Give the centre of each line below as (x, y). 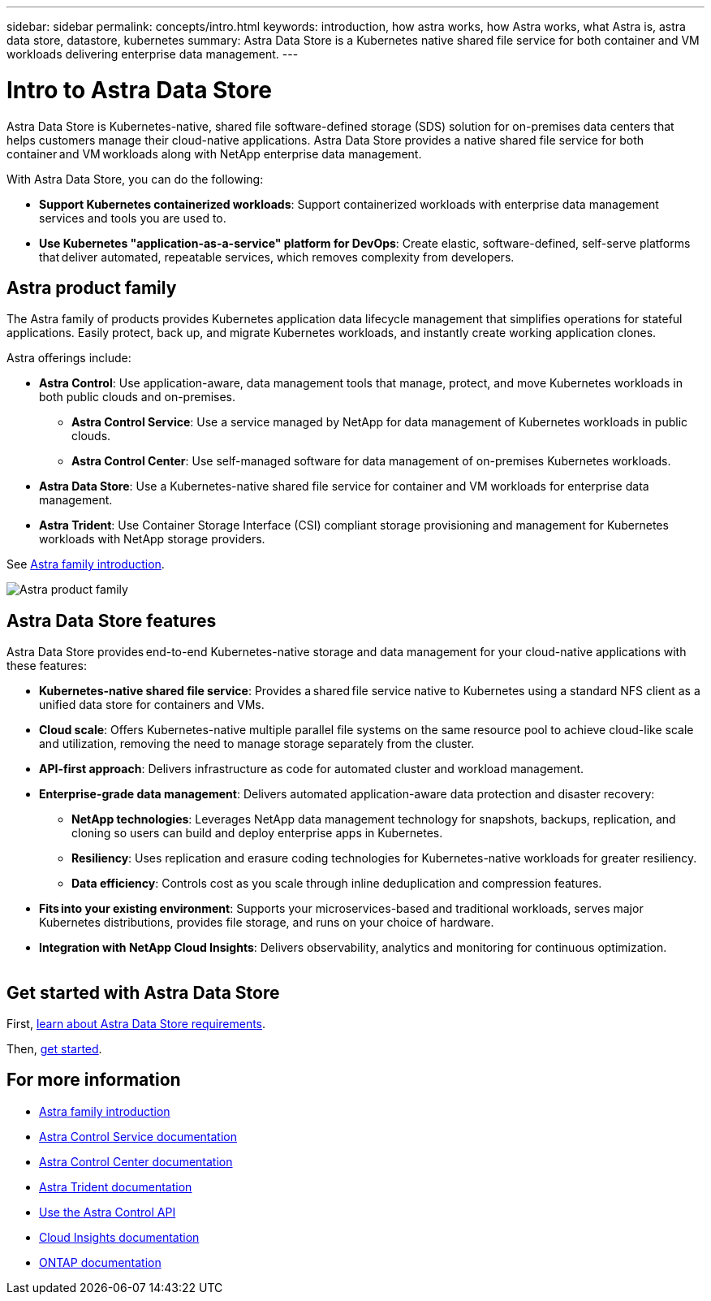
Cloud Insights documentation (119, 1237)
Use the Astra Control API (108, 1212)
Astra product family (92, 287)
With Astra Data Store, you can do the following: (135, 179)
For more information (94, 1080)
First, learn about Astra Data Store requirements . (136, 1024)
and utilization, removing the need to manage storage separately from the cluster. (257, 744)
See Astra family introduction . (86, 564)
